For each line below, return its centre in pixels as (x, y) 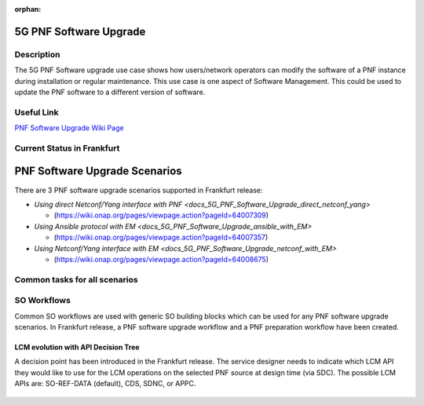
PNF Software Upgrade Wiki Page (69, 128)
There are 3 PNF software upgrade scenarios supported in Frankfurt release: (139, 190)
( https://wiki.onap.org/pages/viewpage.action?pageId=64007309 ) (161, 215)
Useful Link (37, 112)
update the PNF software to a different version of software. (110, 92)
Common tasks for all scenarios (76, 279)
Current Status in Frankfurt (67, 148)
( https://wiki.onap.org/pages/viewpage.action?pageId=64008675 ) (161, 259)
